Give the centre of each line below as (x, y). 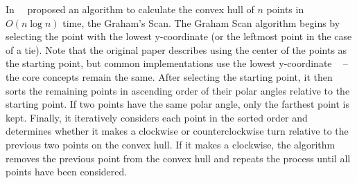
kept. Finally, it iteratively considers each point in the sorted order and (157, 117)
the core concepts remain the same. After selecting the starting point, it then (169, 76)
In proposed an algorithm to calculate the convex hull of (130, 9)
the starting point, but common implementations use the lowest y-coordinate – (177, 63)
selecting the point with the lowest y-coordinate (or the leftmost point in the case (179, 36)
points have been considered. (67, 172)
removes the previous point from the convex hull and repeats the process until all (178, 158)
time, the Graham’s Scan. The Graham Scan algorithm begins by (201, 22)
